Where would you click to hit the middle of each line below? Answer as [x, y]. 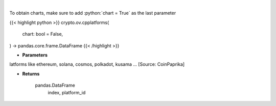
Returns [31, 73]
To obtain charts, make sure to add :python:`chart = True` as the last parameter [93, 13]
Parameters [35, 55]
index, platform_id [67, 92]
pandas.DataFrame [55, 85]
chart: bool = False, [43, 34]
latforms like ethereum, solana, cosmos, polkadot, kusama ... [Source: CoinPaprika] [97, 64]
